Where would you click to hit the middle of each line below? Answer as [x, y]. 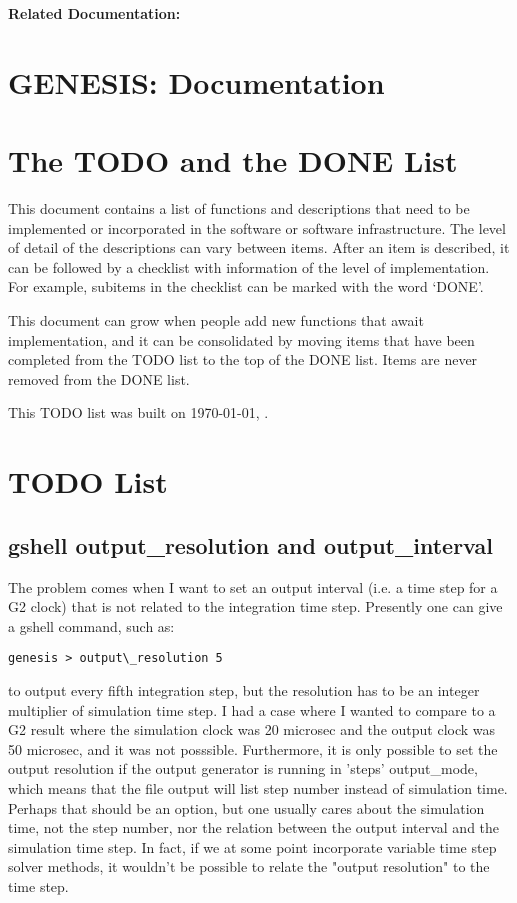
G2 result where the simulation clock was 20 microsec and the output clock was [252, 729]
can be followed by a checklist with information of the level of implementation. [249, 266]
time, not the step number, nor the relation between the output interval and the [254, 827]
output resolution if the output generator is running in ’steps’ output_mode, [243, 768]
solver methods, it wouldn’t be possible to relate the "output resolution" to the [249, 866]
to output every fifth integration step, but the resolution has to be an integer [244, 690]
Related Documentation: [94, 13]
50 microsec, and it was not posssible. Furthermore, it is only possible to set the [253, 748]
